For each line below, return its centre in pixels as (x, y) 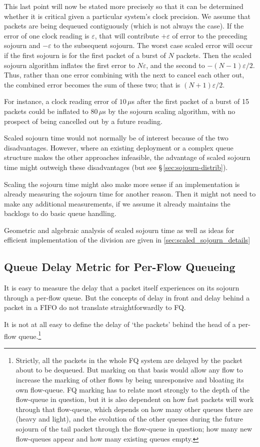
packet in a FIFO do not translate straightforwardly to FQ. (95, 307)
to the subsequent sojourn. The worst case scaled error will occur (153, 45)
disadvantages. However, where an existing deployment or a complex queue (119, 147)
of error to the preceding (210, 35)
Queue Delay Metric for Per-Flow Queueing (120, 267)
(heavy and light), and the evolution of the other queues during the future (129, 419)
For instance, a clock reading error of (61, 101)
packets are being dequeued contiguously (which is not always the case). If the (124, 26)
